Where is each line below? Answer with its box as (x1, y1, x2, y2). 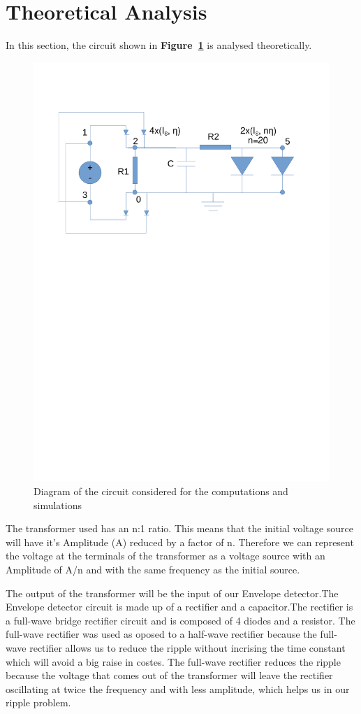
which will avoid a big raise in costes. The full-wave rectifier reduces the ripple (6, 654, 341, 669)
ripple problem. (6, 695, 71, 710)
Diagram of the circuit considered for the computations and (34, 484, 288, 498)
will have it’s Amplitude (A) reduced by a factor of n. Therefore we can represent (6, 534, 354, 549)
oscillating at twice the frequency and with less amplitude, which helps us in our (6, 681, 350, 696)
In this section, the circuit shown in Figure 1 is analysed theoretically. (6, 38, 312, 52)
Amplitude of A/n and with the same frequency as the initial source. (6, 562, 300, 576)
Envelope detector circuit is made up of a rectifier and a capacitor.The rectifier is (6, 599, 353, 614)
